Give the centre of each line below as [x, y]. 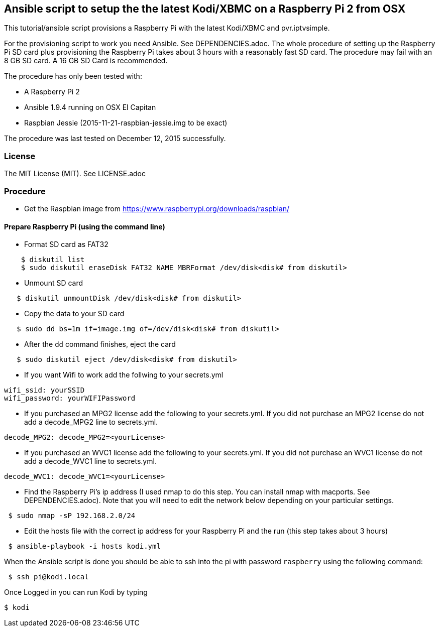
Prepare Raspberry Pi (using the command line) [85, 226]
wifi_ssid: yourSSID [44, 390]
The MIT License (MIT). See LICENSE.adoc [75, 174]
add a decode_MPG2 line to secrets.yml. [91, 422]
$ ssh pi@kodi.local [48, 577]
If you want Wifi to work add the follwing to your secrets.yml [124, 375]
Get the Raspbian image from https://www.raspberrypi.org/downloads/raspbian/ [157, 208]
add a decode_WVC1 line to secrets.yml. [90, 461]
